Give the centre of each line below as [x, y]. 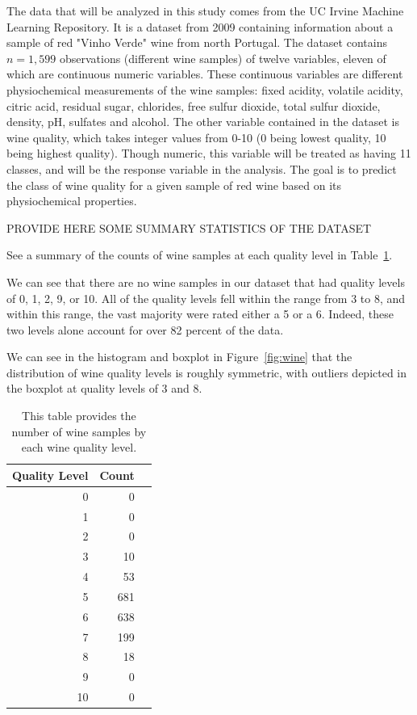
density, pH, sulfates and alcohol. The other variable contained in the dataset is [203, 122]
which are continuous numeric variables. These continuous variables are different [205, 74]
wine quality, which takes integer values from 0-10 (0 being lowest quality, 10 [196, 137]
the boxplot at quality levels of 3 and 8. [104, 388]
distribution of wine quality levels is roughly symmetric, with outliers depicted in [207, 372]
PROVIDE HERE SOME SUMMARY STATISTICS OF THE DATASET [189, 227]
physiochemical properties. [72, 201]
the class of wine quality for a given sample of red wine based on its [174, 185]
